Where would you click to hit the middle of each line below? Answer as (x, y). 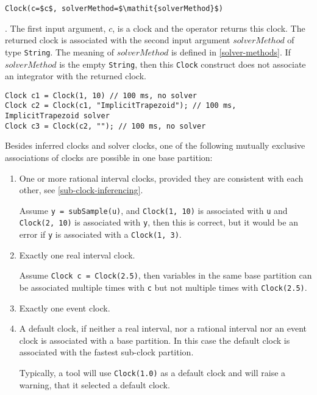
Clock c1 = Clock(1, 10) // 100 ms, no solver (101, 95)
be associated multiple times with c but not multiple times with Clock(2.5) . (163, 287)
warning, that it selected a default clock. (94, 384)
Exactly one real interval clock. (77, 254)
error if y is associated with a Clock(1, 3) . (100, 234)
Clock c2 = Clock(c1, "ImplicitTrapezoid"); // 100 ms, (121, 106)
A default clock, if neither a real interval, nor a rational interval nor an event (163, 328)
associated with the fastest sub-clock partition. (106, 352)
